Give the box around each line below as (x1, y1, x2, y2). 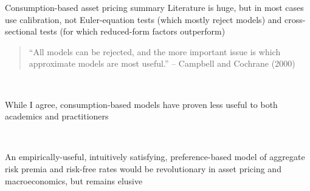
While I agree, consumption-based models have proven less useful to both (5, 98, 278, 110)
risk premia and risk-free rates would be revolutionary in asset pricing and (5, 162, 281, 175)
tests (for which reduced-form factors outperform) (40, 25, 226, 38)
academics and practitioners (5, 110, 109, 122)
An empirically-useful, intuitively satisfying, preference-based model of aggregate (5, 150, 305, 163)
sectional (5, 25, 37, 38)
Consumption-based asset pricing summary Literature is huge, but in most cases (5, 1, 304, 13)
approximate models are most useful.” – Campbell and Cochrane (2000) (29, 57, 295, 70)
